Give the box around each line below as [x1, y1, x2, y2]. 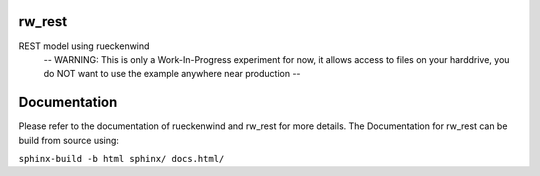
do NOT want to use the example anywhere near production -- [43, 68, 301, 80]
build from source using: [18, 134, 120, 146]
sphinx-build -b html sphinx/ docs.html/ [18, 153, 225, 164]
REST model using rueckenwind [18, 40, 150, 52]
